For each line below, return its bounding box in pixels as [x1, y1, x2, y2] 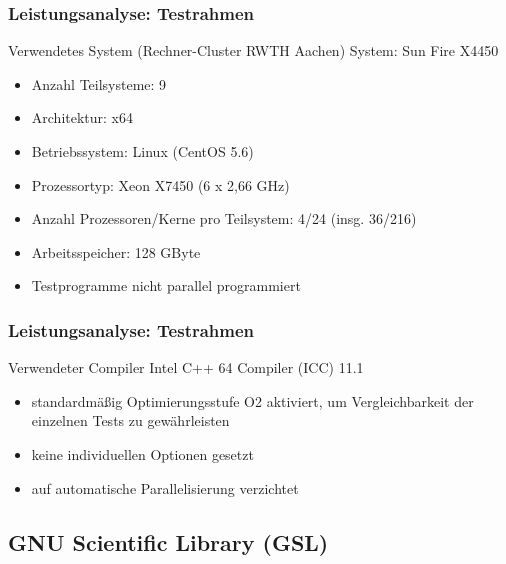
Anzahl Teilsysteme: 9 [31, 73, 167, 94]
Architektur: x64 [31, 107, 134, 128]
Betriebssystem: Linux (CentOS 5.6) [31, 141, 254, 161]
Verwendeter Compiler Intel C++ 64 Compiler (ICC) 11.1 [8, 357, 364, 378]
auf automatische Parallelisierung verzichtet [31, 477, 299, 498]
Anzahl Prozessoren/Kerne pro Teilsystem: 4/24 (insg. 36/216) [31, 208, 417, 229]
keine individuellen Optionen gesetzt [31, 443, 254, 464]
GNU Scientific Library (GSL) [8, 526, 329, 557]
